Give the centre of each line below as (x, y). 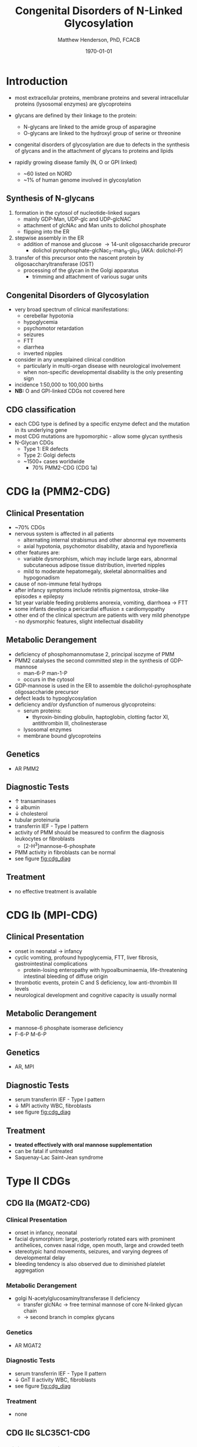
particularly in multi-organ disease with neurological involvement (102, 366)
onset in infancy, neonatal (46, 1232)
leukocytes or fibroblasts (45, 839)
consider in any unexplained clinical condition (70, 360)
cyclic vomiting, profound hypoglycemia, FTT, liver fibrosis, (86, 957)
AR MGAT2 (28, 1345)
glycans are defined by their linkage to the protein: (76, 115)
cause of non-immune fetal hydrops (58, 584)
